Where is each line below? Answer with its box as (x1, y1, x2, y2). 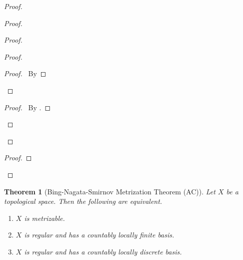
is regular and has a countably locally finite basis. (24, 229, 174, 240)
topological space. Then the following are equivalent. (4, 196, 162, 206)
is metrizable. (24, 212, 65, 223)
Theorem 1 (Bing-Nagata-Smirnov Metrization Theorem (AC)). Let (4, 186, 215, 196)
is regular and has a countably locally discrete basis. (24, 246, 182, 256)
